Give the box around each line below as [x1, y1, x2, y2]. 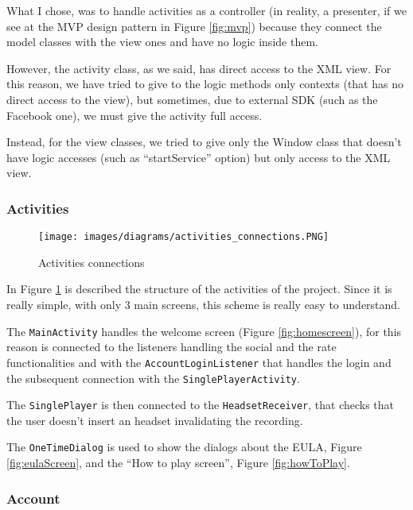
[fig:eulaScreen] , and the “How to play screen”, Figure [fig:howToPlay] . [6, 454, 350, 471]
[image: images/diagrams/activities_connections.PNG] [38, 231, 329, 243]
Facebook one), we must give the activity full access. [6, 106, 263, 123]
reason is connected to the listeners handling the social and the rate [6, 338, 337, 355]
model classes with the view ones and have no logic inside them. [6, 33, 318, 50]
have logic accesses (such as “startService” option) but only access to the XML [6, 149, 391, 165]
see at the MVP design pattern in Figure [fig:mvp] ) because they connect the [6, 17, 382, 34]
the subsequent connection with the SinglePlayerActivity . [6, 369, 300, 386]
